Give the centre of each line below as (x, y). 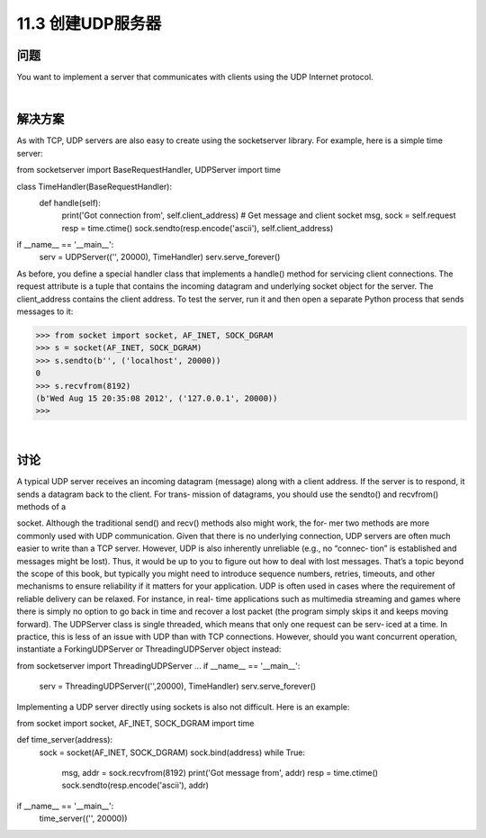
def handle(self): (70, 203)
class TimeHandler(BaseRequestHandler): (94, 186)
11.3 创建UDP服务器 (89, 23)
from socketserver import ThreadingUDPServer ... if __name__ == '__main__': (158, 665)
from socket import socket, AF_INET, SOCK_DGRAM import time (135, 723)
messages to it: (45, 311)
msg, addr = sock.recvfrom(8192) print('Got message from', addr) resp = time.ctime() (220, 773)
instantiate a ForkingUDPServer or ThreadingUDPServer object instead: (149, 649)
